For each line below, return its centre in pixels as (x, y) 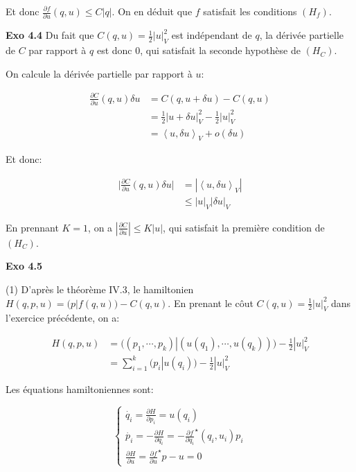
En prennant (32, 227)
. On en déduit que (152, 11)
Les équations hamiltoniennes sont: (80, 389)
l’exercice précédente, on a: (63, 318)
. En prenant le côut (211, 303)
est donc (114, 50)
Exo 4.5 (24, 266)
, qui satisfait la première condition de (244, 227)
